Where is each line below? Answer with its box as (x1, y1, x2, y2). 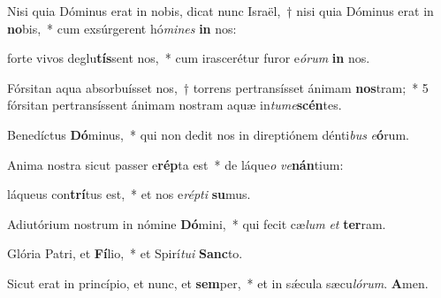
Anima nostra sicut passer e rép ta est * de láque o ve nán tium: (7, 155, 344, 173)
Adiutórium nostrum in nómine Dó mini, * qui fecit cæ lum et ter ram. (7, 214, 386, 233)
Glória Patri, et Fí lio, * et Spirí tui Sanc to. (7, 244, 243, 263)
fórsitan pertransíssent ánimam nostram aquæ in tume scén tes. (7, 96, 342, 114)
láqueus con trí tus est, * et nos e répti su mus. (7, 185, 251, 203)
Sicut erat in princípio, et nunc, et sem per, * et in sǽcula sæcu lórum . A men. (7, 273, 429, 292)
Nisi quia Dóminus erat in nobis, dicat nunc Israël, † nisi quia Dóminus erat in (7, 2, 434, 19)
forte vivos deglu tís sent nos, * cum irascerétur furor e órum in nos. (7, 49, 370, 67)
